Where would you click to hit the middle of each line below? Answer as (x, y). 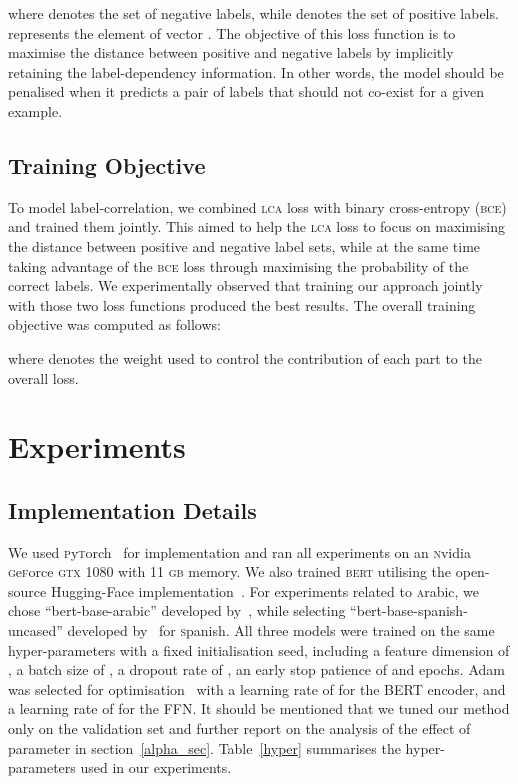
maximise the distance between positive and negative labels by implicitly (231, 52)
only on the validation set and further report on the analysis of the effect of (239, 728)
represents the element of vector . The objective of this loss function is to (232, 32)
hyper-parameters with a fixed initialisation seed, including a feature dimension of (259, 649)
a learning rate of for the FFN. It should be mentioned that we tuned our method (259, 708)
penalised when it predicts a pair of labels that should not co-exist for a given (246, 91)
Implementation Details (132, 509)
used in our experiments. (156, 767)
